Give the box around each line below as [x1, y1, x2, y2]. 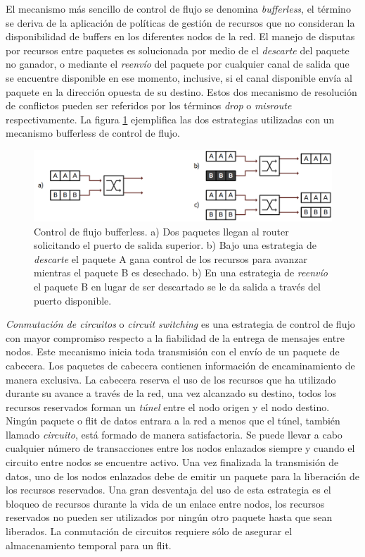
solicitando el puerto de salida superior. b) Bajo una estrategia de [34, 238, 317, 252]
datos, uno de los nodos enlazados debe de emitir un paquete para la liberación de [6, 468, 359, 483]
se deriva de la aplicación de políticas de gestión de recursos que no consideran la [6, 15, 355, 30]
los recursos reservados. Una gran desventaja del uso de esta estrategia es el [6, 482, 331, 497]
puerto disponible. [34, 293, 112, 307]
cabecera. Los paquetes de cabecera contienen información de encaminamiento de [6, 357, 355, 372]
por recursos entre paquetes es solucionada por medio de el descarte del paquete [6, 42, 350, 57]
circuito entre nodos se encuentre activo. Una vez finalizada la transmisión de [6, 455, 339, 470]
